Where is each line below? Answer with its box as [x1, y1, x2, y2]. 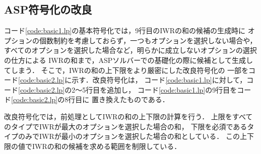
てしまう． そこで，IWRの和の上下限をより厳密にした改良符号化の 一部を [4, 64, 249, 75]
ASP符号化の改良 [4, 2, 92, 17]
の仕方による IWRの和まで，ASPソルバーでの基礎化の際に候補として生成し [4, 54, 253, 65]
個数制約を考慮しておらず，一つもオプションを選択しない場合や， [39, 35, 257, 45]
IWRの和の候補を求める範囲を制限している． [32, 140, 181, 151]
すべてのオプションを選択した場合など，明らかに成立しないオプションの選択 [4, 45, 257, 55]
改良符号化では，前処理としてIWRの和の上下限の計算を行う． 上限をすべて [4, 111, 253, 121]
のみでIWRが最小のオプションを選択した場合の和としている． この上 [18, 131, 247, 141]
